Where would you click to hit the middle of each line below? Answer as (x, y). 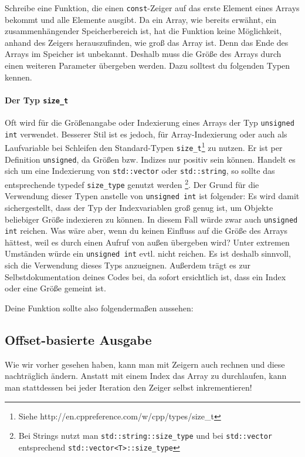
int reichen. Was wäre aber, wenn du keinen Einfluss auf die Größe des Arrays (146, 231)
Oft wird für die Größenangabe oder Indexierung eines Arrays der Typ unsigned (150, 122)
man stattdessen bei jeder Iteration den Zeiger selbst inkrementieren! (128, 387)
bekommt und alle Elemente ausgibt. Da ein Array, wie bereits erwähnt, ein (141, 19)
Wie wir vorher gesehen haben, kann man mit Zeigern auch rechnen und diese (145, 364)
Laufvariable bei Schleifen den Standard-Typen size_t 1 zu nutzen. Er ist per (144, 147)
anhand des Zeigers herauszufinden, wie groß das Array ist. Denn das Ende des (147, 42)
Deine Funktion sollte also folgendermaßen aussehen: (99, 308)
